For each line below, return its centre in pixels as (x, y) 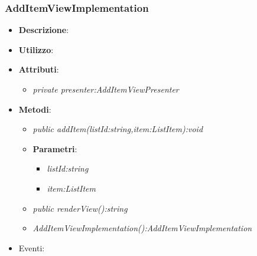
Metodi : (35, 109)
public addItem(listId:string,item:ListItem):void (118, 129)
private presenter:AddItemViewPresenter (106, 89)
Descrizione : (44, 30)
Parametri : (55, 148)
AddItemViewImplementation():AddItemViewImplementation (142, 228)
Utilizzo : (36, 49)
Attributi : (39, 69)
